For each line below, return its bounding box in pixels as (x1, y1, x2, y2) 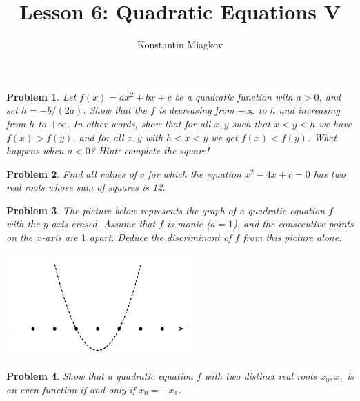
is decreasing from (158, 103, 234, 117)
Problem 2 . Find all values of (6, 166, 137, 181)
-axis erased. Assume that (48, 216, 156, 231)
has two (313, 166, 346, 181)
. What (307, 130, 337, 144)
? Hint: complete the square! (90, 143, 210, 158)
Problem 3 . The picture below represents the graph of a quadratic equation (6, 203, 326, 217)
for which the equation (148, 166, 241, 181)
